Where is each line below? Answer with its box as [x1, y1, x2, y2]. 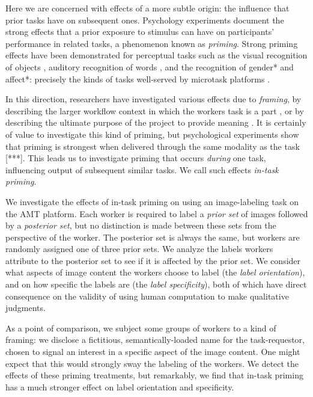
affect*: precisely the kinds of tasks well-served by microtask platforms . [5, 72, 270, 85]
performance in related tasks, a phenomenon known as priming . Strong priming [5, 37, 298, 49]
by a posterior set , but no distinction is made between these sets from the [5, 219, 276, 232]
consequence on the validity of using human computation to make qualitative [5, 289, 289, 302]
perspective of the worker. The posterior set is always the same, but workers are [5, 230, 300, 243]
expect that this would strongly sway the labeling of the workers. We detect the [5, 357, 299, 369]
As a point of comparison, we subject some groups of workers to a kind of [5, 321, 276, 334]
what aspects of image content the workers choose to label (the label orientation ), [5, 266, 305, 279]
